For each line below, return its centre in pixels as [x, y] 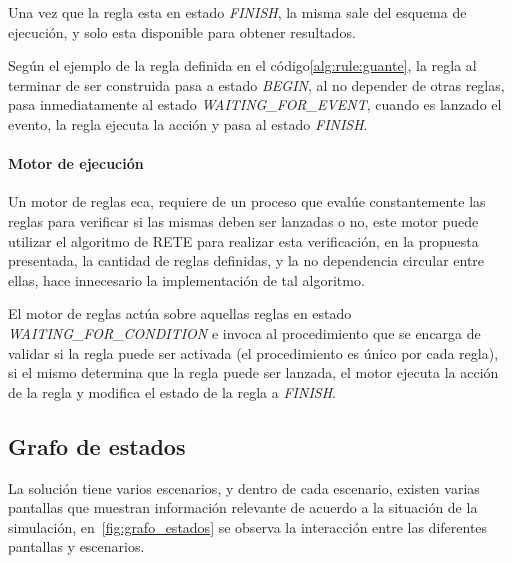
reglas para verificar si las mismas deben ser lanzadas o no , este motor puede [243, 220]
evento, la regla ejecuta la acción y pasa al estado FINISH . [188, 123]
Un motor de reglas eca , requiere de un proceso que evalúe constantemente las [247, 201]
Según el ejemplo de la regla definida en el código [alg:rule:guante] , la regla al [242, 65]
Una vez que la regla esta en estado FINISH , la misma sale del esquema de [237, 12]
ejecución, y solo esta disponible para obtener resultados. [182, 31]
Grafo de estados [97, 445]
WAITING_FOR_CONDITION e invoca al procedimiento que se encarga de [244, 332]
